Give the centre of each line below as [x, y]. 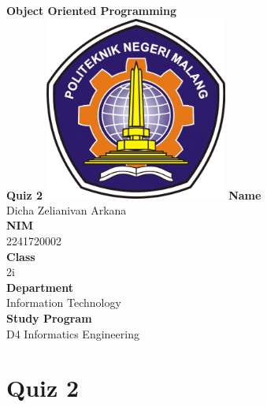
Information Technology [64, 302]
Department [40, 287]
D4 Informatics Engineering [73, 333]
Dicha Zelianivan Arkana [67, 209]
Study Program [49, 317]
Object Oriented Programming [92, 10]
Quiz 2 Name [134, 194]
